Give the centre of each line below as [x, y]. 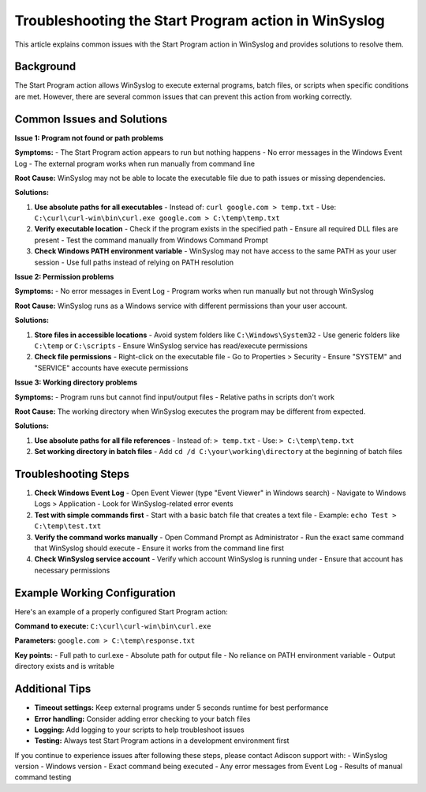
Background [45, 67]
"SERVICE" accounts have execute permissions [111, 368]
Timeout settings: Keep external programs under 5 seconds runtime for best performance [181, 708]
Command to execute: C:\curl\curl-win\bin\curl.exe [113, 626]
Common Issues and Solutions [91, 119]
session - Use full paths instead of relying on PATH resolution [134, 262]
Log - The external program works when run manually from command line [135, 163]
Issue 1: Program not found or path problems [89, 137]
